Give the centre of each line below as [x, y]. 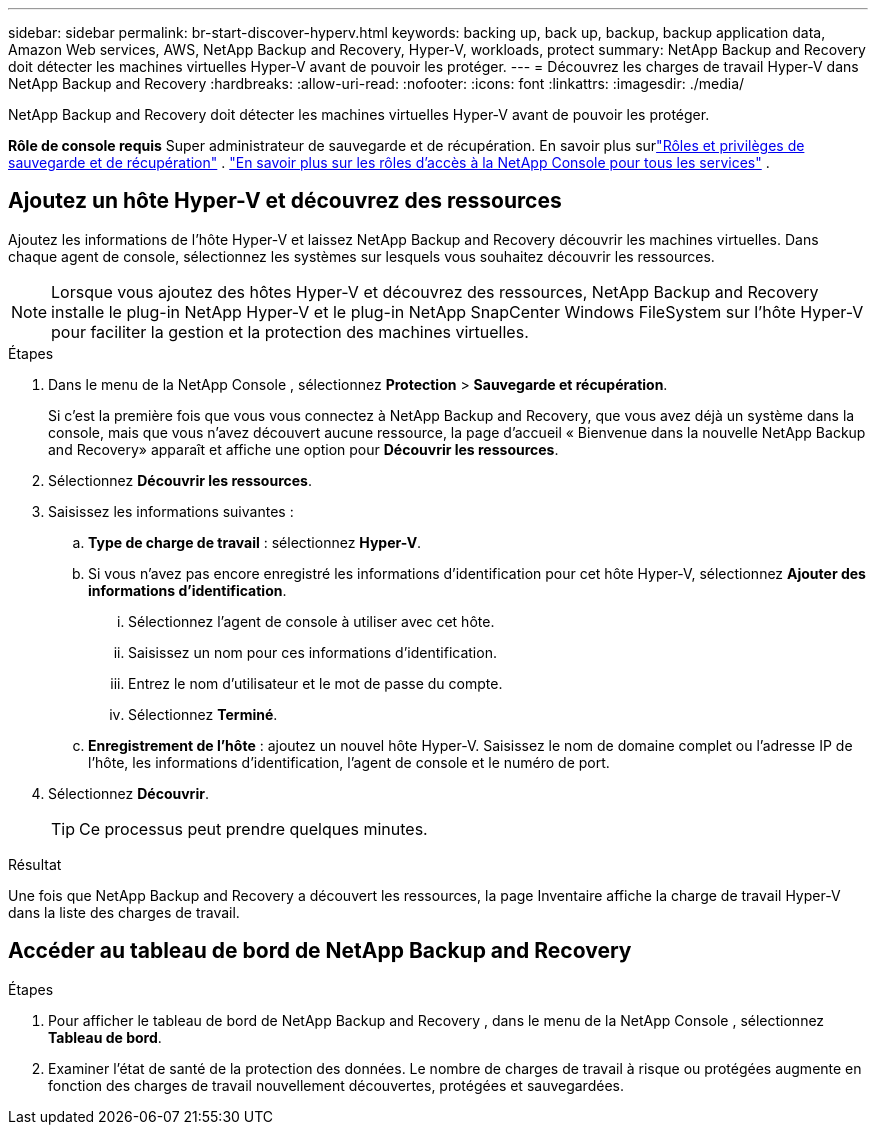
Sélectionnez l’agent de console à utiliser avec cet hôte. [311, 621]
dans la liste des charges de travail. [124, 912]
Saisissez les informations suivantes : [171, 511]
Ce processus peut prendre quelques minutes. [253, 828]
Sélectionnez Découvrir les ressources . [180, 480]
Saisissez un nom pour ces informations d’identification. [312, 652]
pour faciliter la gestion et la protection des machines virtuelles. [290, 331]
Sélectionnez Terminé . [203, 714]
